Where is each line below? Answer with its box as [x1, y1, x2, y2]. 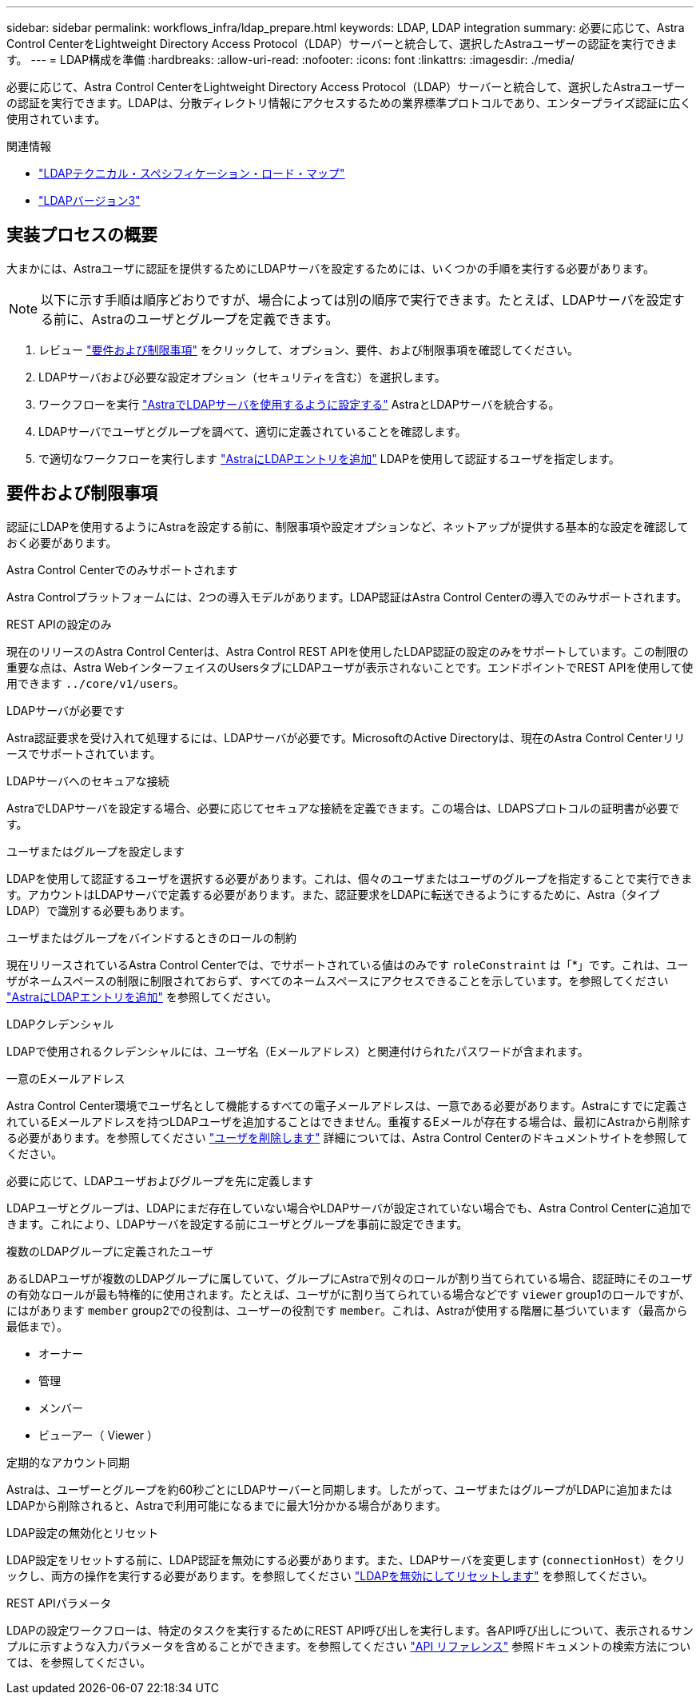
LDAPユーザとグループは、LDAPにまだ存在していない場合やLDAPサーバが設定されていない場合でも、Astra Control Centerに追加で [6, 1200, 692, 1215]
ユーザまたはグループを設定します [6, 844, 185, 858]
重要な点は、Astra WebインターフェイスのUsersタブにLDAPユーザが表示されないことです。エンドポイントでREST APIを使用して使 [6, 660, 694, 674]
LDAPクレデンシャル [6, 1016, 114, 1031]
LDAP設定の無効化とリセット [6, 1525, 159, 1539]
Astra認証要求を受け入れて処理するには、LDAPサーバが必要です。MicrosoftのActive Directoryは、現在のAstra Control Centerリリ [6, 730, 686, 745]
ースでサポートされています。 [6, 746, 161, 761]
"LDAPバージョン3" [38, 194, 141, 207]
